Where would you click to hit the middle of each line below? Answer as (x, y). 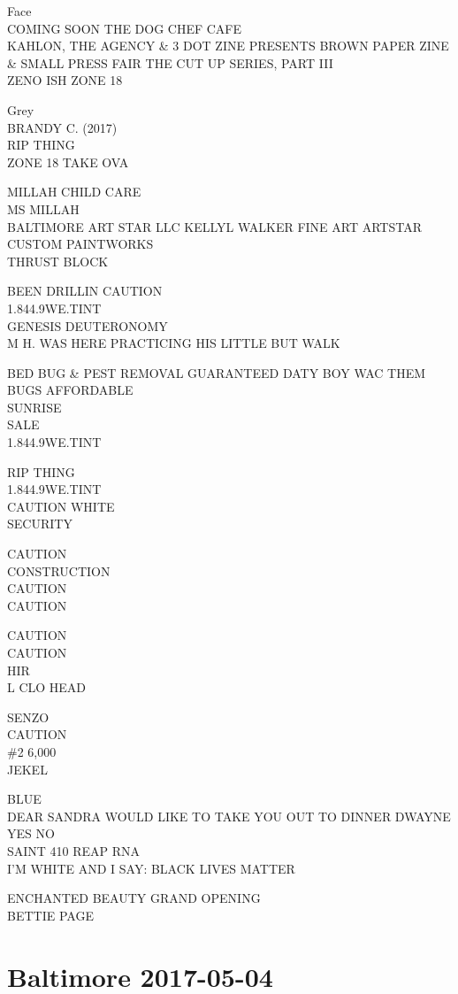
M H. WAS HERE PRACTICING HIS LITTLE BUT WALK (174, 343)
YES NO (31, 833)
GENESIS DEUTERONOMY (88, 325)
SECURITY (40, 524)
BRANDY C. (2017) (62, 127)
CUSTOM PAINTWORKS (80, 244)
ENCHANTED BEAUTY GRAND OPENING (134, 898)
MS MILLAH (43, 208)
